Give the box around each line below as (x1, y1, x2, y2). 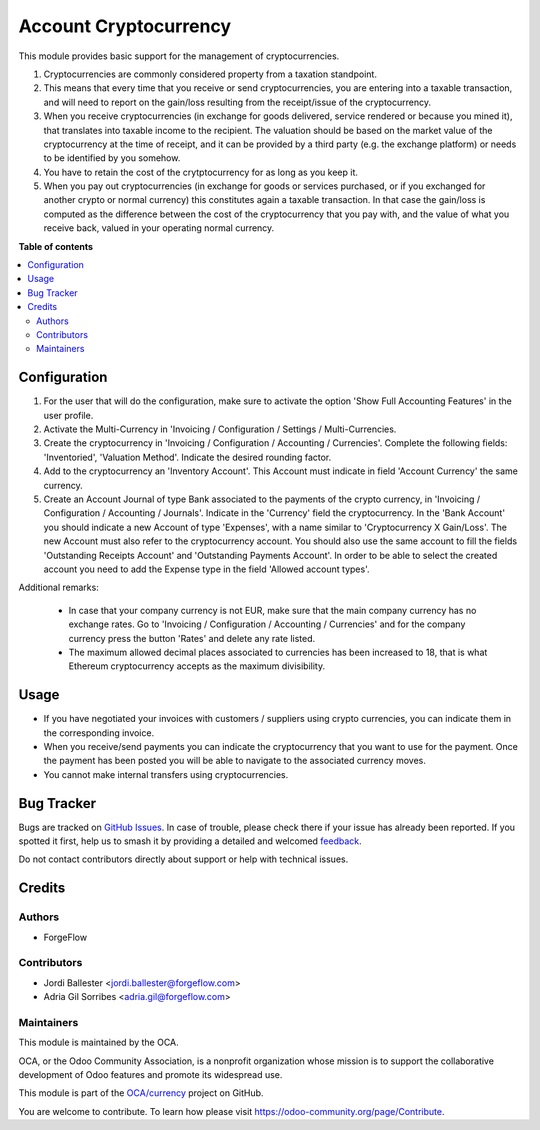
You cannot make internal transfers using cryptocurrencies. (43, 768, 289, 780)
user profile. (43, 409, 94, 421)
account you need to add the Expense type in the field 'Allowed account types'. (43, 563, 370, 575)
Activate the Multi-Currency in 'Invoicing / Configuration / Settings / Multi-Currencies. (43, 423, 397, 435)
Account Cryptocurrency (18, 15, 232, 37)
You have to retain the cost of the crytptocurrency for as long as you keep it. (43, 166, 359, 178)
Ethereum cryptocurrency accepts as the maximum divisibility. (68, 660, 325, 672)
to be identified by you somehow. (43, 152, 181, 164)
